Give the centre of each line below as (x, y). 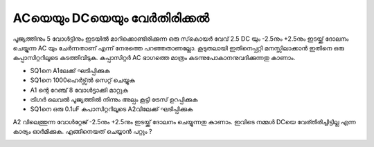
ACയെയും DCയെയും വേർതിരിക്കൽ (111, 18)
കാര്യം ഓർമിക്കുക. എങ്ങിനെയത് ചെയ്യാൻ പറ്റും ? (82, 132)
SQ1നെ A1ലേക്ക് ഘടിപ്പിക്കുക (70, 70)
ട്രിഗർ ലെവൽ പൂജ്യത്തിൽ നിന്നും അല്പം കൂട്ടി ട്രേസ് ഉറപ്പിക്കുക (114, 99)
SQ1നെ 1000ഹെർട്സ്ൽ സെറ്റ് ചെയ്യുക (82, 80)
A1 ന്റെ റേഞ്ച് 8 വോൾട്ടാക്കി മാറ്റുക (79, 90)
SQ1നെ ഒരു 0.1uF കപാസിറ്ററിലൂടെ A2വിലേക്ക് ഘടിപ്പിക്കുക (112, 109)
